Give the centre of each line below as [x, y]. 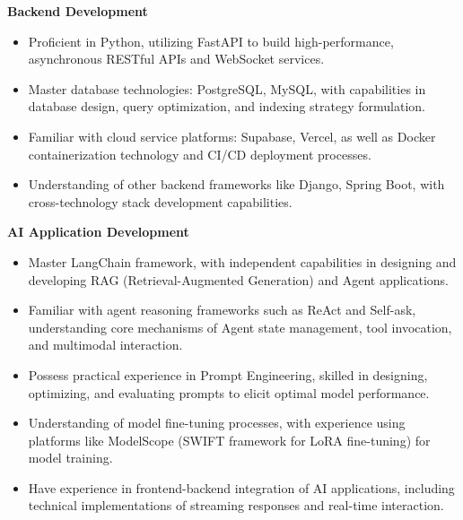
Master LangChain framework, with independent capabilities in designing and [242, 261]
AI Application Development [98, 232]
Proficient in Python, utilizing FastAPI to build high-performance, [211, 41]
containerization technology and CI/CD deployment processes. [200, 154]
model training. [70, 458]
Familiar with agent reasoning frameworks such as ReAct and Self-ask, [222, 310]
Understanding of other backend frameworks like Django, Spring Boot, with [236, 184]
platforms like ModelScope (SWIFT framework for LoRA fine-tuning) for [229, 440]
